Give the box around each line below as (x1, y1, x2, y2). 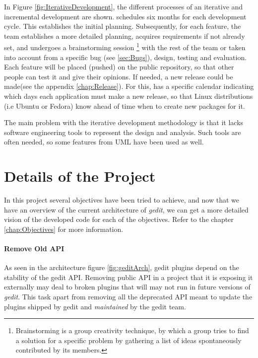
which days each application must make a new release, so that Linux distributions (4, 91, 253, 101)
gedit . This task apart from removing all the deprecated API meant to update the (4, 291, 253, 302)
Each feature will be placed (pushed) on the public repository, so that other (4, 62, 234, 72)
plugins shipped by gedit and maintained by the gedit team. (4, 301, 186, 311)
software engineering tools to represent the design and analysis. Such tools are (4, 127, 241, 137)
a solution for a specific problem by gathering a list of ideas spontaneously (15, 335, 242, 345)
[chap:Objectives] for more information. (4, 223, 124, 234)
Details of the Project (4, 166, 156, 186)
